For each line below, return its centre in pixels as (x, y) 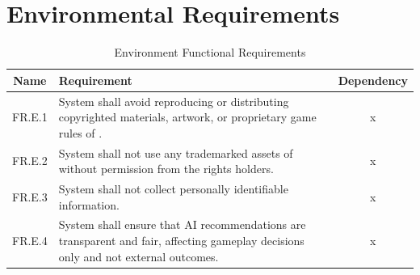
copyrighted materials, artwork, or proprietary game (187, 117)
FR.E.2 (30, 161)
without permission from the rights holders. (166, 169)
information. (89, 204)
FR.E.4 (30, 241)
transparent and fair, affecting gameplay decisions (181, 241)
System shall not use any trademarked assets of (176, 152)
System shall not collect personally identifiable (173, 189)
